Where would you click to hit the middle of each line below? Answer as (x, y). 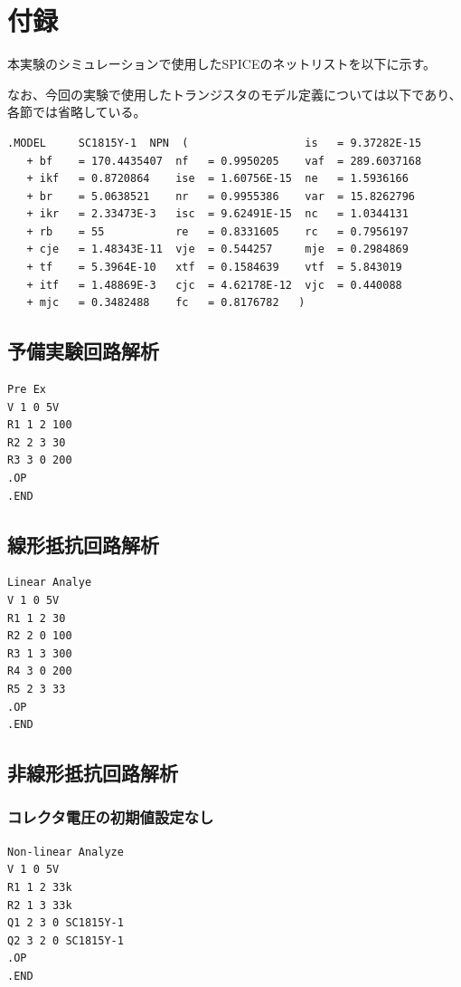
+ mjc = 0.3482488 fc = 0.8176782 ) (166, 303)
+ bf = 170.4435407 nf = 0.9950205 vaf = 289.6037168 (224, 161)
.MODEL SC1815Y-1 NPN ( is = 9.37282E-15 (215, 143)
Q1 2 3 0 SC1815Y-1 (66, 923)
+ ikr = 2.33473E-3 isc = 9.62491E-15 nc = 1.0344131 (217, 214)
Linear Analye (50, 583)
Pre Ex (27, 390)
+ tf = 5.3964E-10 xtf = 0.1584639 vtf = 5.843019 (214, 268)
